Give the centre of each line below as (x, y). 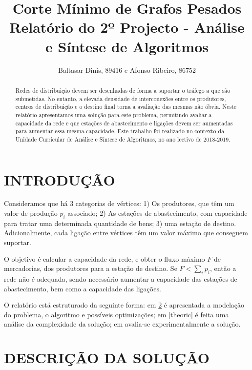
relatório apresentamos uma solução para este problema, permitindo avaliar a (114, 114)
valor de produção (31, 213)
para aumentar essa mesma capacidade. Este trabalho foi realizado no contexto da (120, 131)
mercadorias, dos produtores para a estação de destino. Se (91, 268)
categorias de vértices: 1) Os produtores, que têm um (155, 203)
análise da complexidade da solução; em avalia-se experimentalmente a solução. (122, 324)
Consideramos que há (36, 203)
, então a (223, 268)
